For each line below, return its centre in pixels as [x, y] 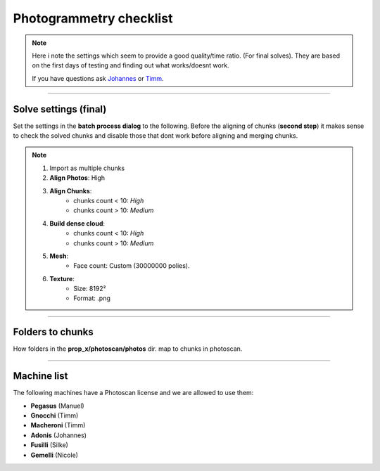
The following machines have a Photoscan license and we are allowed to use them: [133, 393]
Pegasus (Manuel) [57, 406]
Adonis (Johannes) [59, 435]
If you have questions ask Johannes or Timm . [98, 78]
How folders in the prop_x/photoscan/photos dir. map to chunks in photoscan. [128, 349]
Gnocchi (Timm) [55, 415]
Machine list [40, 376]
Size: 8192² [90, 289]
